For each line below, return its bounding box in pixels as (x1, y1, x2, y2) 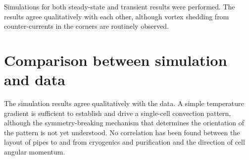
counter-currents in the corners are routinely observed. (4, 21, 169, 31)
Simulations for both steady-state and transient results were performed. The (4, 1, 235, 11)
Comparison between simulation (4, 50, 227, 70)
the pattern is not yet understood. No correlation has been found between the (4, 127, 240, 137)
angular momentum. (4, 147, 65, 157)
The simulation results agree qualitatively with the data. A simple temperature (4, 98, 244, 108)
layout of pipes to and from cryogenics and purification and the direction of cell (4, 137, 245, 147)
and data (4, 69, 65, 90)
